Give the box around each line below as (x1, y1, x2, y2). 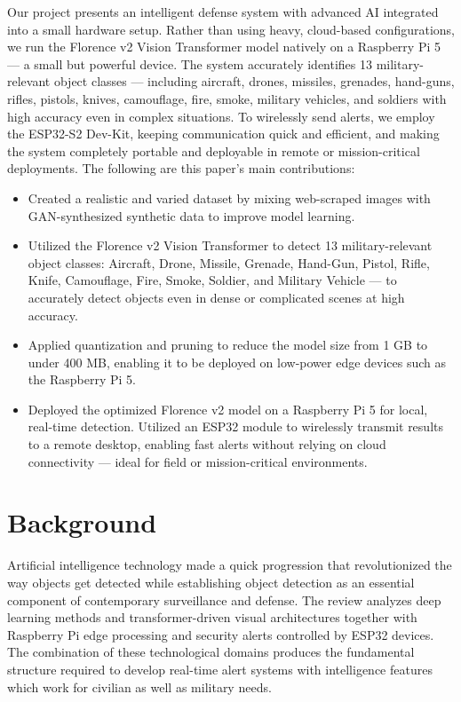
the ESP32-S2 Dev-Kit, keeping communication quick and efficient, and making (7, 124, 440, 143)
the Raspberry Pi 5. (28, 370, 136, 389)
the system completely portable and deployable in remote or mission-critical (7, 141, 420, 160)
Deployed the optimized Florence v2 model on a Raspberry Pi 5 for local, (28, 399, 428, 418)
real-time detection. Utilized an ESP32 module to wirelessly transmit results (28, 417, 443, 436)
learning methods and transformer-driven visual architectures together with (7, 608, 417, 627)
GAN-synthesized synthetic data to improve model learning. (28, 206, 355, 225)
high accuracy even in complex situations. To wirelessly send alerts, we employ (7, 106, 435, 125)
